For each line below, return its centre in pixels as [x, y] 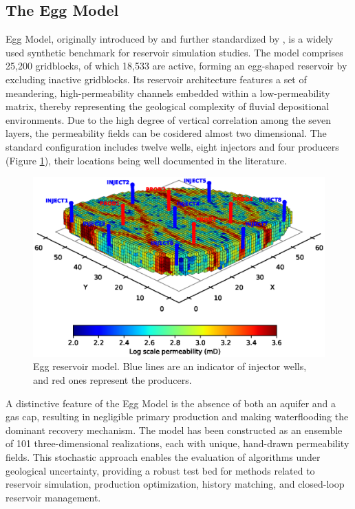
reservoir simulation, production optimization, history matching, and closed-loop [175, 484]
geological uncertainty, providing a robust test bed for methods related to [160, 470]
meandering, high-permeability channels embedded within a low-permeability [168, 93]
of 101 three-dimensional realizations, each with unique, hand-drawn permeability [177, 443]
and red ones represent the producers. [112, 380]
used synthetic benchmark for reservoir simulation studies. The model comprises [174, 52]
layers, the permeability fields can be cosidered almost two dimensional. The [166, 133]
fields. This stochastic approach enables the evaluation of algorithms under [163, 456]
